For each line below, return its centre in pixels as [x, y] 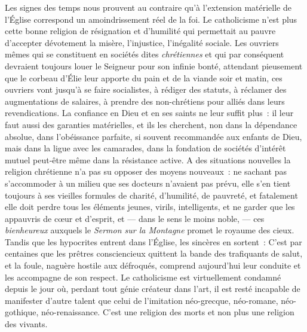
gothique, [22, 312]
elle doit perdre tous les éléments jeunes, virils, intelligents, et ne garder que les [150, 207]
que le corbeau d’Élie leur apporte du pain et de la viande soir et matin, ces [144, 77]
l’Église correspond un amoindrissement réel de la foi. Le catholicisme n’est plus [151, 19]
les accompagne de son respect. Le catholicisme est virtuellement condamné [143, 277]
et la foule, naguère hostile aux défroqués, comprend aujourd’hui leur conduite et [153, 265]
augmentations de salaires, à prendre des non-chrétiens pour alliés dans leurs [145, 101]
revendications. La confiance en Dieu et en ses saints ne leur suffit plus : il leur [149, 113]
